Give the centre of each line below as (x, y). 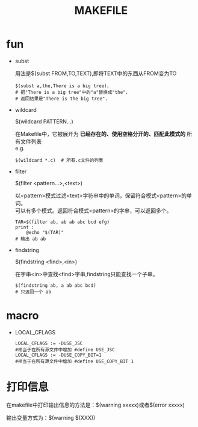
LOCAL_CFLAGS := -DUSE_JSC (49, 343)
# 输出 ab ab (30, 239)
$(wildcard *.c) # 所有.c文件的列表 (59, 160)
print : (24, 227)
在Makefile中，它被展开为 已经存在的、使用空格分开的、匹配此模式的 (100, 134)
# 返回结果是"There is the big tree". (61, 99)
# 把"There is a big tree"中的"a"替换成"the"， (73, 92)
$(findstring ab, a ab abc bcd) (55, 285)
